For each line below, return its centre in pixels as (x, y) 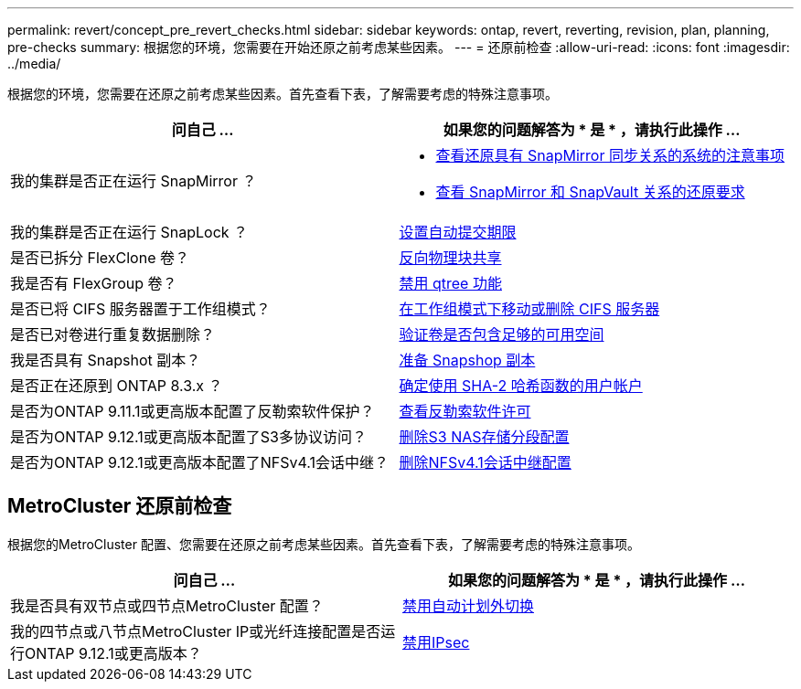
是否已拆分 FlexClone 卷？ (100, 258)
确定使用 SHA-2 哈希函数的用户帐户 (521, 386)
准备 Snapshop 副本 (467, 360)
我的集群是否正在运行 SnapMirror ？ (133, 181)
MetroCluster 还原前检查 (120, 506)
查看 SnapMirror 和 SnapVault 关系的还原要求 (590, 192)
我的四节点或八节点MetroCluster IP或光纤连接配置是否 (196, 631)
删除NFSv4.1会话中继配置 (485, 462)
